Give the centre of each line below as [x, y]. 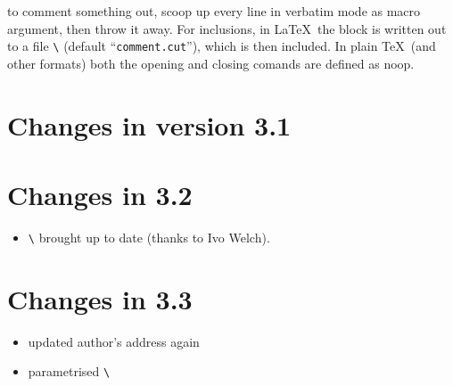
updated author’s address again [114, 341]
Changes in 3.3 [100, 298]
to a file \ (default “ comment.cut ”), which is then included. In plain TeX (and [222, 46]
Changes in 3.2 [100, 194]
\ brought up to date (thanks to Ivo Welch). [149, 237]
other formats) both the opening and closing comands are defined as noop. [211, 63]
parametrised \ [69, 371]
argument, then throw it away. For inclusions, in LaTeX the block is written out [227, 28]
